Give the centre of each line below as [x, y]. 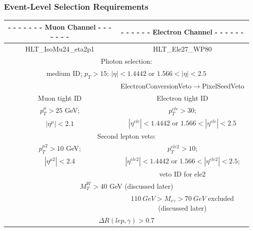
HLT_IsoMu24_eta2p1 [60, 49]
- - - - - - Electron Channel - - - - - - [182, 31]
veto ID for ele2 [182, 174]
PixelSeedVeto [223, 85]
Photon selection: [126, 61]
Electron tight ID [182, 98]
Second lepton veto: [126, 135]
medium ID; [64, 73]
